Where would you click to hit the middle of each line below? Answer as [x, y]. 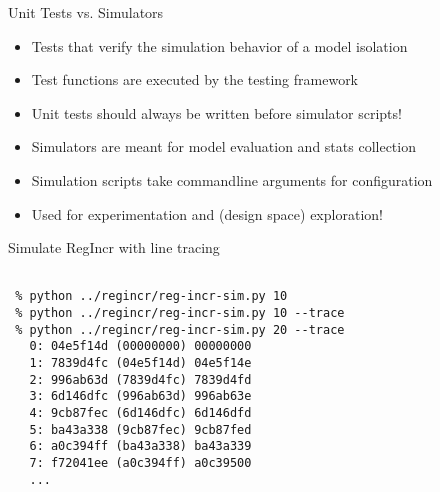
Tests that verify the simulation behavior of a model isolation [219, 45]
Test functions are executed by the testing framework [195, 79]
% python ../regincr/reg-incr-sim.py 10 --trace [180, 313]
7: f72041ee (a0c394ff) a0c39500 [140, 462]
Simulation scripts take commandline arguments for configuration [232, 179]
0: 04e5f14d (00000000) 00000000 [140, 346]
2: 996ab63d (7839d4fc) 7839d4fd [140, 379]
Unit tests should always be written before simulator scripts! [216, 112]
